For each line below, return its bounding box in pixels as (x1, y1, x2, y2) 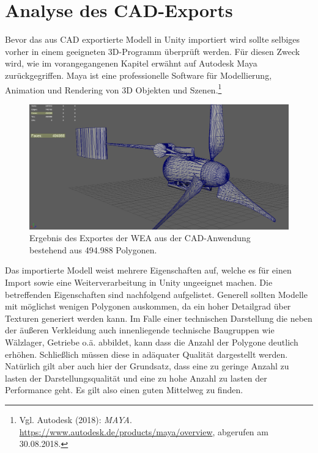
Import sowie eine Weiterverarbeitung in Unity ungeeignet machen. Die (5, 276, 273, 289)
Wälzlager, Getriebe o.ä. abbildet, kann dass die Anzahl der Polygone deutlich (5, 336, 298, 349)
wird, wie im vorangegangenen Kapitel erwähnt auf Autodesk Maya (5, 57, 257, 70)
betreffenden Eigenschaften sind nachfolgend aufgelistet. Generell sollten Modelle (5, 288, 308, 300)
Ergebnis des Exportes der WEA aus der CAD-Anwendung (29, 231, 251, 244)
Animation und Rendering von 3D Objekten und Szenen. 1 (5, 81, 222, 96)
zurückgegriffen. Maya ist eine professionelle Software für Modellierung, (5, 68, 272, 81)
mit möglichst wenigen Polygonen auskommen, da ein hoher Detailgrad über (5, 300, 291, 313)
